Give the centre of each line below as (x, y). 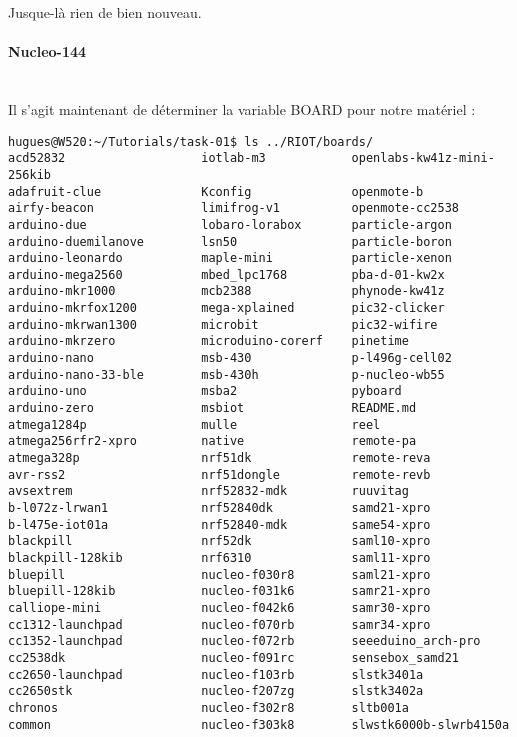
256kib (29, 174)
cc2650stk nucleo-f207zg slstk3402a (216, 691)
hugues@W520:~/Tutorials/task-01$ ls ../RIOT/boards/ (191, 141)
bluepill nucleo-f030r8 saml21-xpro (219, 574)
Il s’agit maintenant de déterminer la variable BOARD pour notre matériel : (242, 108)
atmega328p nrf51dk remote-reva (219, 458)
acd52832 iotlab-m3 (137, 158)
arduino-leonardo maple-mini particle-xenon (230, 258)
